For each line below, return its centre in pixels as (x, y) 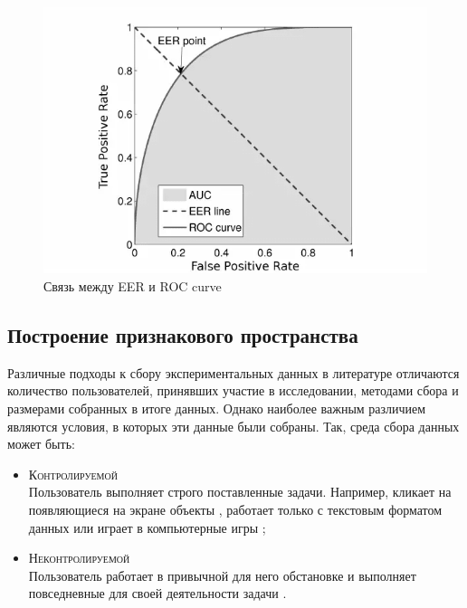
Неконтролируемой (79, 558)
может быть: (41, 444)
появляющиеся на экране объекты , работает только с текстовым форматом (235, 510)
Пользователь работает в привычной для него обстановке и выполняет (222, 575)
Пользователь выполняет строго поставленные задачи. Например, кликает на (240, 492)
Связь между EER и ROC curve (133, 286)
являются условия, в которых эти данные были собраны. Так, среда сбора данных (233, 426)
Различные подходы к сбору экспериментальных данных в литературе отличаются (233, 372)
